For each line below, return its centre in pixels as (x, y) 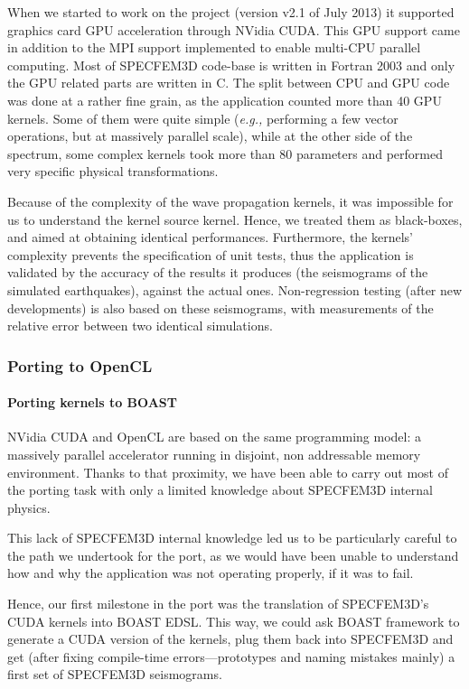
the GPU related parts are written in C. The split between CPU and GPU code (229, 83)
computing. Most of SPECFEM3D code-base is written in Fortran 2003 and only (231, 65)
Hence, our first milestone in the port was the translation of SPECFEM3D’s (218, 604)
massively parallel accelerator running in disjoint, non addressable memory (214, 454)
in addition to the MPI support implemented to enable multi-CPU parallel (214, 47)
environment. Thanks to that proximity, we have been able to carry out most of (228, 472)
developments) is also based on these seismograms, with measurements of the (220, 307)
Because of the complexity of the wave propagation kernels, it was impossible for (230, 201)
